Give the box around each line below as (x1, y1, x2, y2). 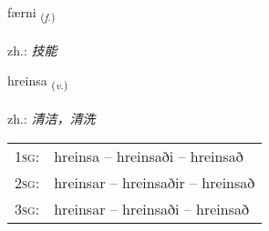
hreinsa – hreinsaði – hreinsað (54, 145, 243, 166)
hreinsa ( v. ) (7, 71, 68, 93)
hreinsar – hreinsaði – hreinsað (54, 197, 250, 219)
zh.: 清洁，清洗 (7, 109, 96, 128)
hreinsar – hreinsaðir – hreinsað (54, 171, 255, 193)
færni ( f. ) (7, 3, 56, 24)
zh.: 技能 (7, 40, 57, 59)
